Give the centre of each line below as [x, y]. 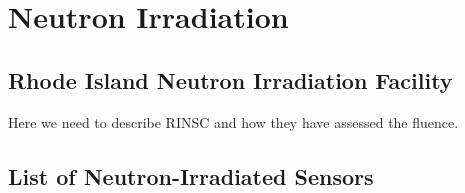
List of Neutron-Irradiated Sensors [191, 175]
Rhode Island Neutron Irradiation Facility [230, 79]
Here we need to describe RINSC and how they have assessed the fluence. [233, 121]
